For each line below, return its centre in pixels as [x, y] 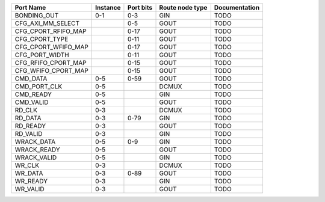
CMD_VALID [32, 102]
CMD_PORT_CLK [39, 86]
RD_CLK [26, 110]
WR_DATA [29, 173]
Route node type [183, 8]
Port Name [30, 8]
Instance [108, 8]
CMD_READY [33, 94]
